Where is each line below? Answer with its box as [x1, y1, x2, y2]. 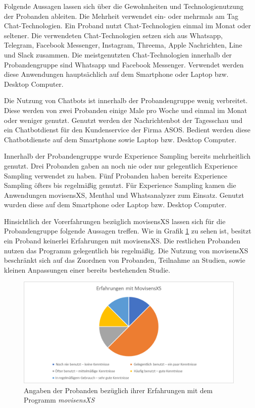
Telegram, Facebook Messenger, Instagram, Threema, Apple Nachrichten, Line [4, 40, 243, 50]
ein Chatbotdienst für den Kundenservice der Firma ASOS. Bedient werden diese [4, 124, 251, 135]
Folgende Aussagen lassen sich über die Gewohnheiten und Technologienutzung [4, 1, 244, 11]
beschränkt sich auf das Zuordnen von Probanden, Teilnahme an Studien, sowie [4, 255, 246, 265]
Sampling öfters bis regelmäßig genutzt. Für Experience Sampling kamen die [4, 180, 236, 190]
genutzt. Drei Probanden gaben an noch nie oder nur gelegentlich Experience [4, 160, 238, 171]
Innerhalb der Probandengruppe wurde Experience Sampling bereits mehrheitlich [4, 151, 251, 161]
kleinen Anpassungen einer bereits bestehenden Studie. [4, 264, 170, 275]
